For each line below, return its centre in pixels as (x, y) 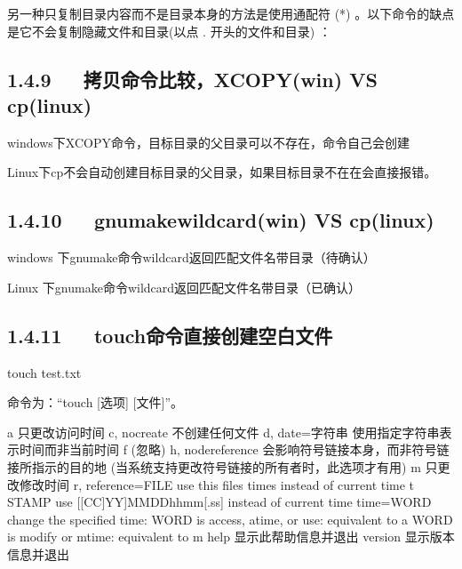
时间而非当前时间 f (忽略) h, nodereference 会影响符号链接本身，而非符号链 (234, 449)
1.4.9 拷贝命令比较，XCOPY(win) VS (192, 79)
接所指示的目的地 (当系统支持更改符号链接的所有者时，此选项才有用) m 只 (223, 466)
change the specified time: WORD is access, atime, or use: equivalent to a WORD (230, 519)
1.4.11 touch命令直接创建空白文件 (170, 335)
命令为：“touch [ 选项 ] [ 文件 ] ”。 (96, 402)
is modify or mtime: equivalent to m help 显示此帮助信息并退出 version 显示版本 (231, 537)
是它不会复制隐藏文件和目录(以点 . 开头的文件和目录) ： (169, 31)
